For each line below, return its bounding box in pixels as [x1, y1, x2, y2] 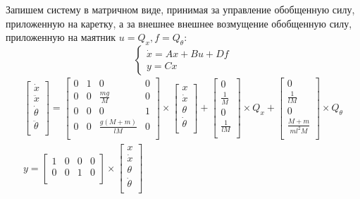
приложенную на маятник [6, 30, 116, 44]
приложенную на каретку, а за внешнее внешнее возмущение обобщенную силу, [6, 16, 352, 30]
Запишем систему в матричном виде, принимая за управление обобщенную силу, [6, 2, 355, 16]
